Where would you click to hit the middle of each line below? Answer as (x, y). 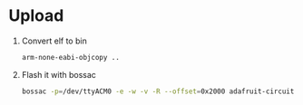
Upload (36, 16)
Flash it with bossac (59, 74)
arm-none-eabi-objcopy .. (70, 57)
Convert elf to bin (54, 41)
